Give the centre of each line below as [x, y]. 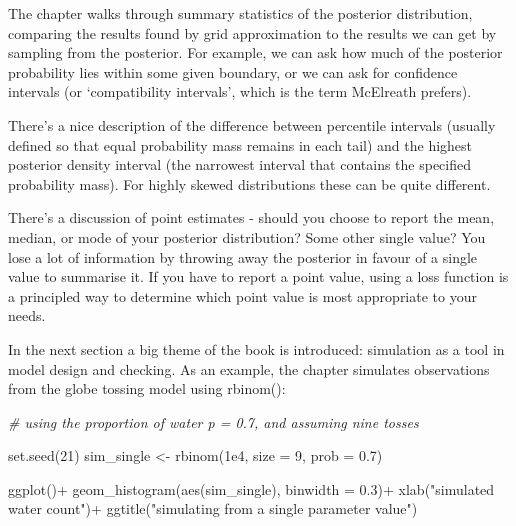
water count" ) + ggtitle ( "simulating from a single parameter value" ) [213, 508]
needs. [27, 315]
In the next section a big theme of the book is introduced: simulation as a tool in [256, 348]
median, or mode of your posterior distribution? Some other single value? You [247, 236]
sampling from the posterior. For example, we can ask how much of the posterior [255, 52]
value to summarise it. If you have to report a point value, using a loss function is [258, 276]
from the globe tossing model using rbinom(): [147, 388]
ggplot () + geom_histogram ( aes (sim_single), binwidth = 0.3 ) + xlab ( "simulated [251, 488]
